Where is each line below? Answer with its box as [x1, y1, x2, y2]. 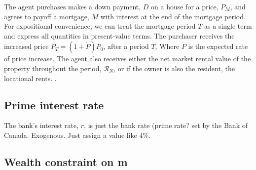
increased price [4, 41, 49, 51]
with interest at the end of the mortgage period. [100, 11, 246, 21]
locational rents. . [4, 73, 57, 83]
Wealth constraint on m [4, 154, 128, 169]
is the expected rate [188, 41, 248, 51]
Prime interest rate [4, 97, 104, 112]
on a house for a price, [151, 1, 219, 11]
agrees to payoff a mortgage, [4, 11, 89, 21]
